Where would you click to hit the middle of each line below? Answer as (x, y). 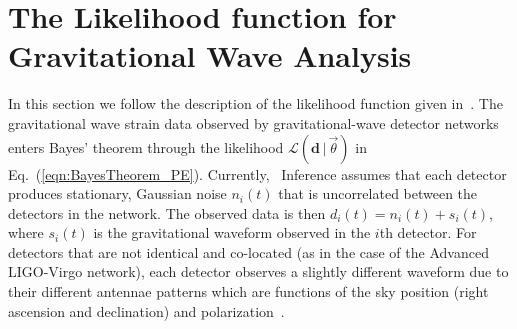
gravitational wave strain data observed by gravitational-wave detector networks (253, 122)
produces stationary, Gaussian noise (117, 193)
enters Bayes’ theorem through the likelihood (146, 146)
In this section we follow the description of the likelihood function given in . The (255, 103)
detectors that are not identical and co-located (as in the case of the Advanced (248, 251)
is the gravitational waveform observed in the (232, 232)
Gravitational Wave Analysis (210, 55)
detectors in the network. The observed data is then (167, 212)
